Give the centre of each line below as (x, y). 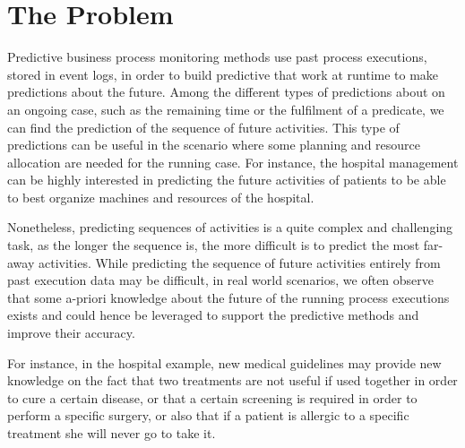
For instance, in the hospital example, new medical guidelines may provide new (224, 362)
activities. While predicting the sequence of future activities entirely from (239, 262)
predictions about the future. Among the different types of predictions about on (226, 92)
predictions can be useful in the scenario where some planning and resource (214, 145)
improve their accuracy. (71, 333)
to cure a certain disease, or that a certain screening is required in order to (212, 397)
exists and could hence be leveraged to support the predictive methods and (213, 315)
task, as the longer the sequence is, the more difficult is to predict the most (214, 245)
